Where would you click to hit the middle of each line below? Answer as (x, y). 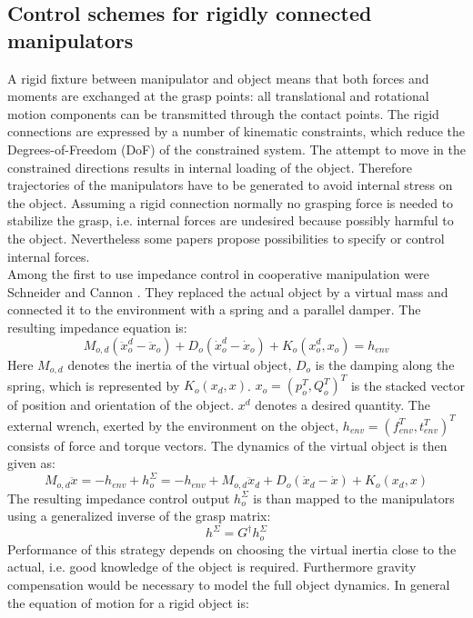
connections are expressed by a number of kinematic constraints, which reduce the (236, 131)
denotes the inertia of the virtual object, (180, 364)
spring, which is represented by (94, 385)
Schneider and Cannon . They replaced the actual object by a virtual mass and (228, 291)
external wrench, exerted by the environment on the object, (173, 425)
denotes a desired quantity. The (342, 405)
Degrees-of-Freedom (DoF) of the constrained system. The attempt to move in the (236, 149)
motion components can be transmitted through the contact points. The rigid (223, 113)
